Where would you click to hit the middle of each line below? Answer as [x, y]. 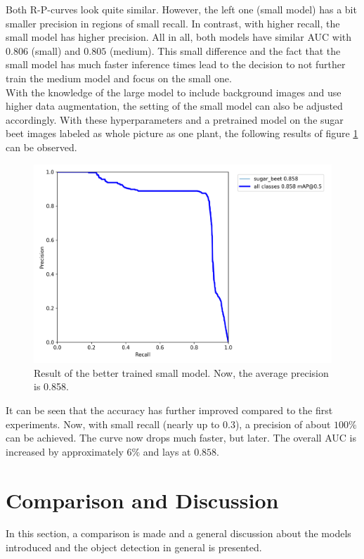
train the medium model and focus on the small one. [119, 78]
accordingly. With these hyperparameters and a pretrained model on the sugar [175, 119]
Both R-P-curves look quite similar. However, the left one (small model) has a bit [181, 9]
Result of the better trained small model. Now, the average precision [181, 372]
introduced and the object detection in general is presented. [134, 547]
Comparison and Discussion [142, 500]
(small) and [56, 50]
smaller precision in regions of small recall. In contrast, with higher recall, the [173, 23]
